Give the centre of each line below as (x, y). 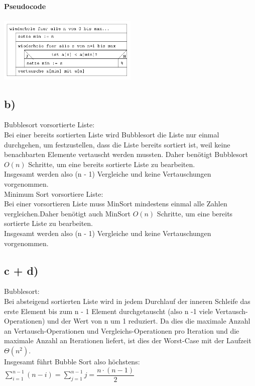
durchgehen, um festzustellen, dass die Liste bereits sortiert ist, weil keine (117, 144)
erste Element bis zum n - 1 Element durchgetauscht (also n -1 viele (109, 311)
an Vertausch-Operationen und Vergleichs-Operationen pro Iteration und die (122, 330)
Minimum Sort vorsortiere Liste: (54, 194)
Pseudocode (25, 6)
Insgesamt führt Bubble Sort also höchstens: (72, 361)
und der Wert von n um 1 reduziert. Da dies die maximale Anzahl (149, 321)
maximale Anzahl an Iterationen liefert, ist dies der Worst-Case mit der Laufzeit (128, 340)
